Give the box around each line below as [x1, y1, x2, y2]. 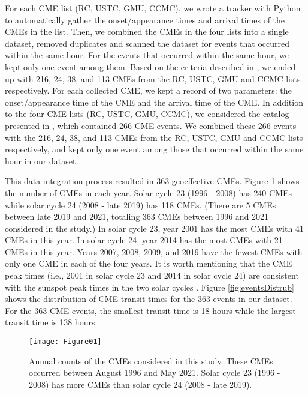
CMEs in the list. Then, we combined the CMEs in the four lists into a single [5, 25, 289, 38]
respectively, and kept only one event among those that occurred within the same [5, 143, 304, 155]
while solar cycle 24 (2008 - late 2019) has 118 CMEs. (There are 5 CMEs [5, 198, 276, 211]
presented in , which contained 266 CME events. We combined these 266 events [5, 119, 297, 131]
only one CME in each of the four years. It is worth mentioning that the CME [5, 257, 292, 270]
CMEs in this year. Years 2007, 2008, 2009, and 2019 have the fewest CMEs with [5, 245, 303, 258]
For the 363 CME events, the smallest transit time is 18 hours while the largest [5, 304, 296, 316]
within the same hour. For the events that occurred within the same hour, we [5, 49, 289, 61]
